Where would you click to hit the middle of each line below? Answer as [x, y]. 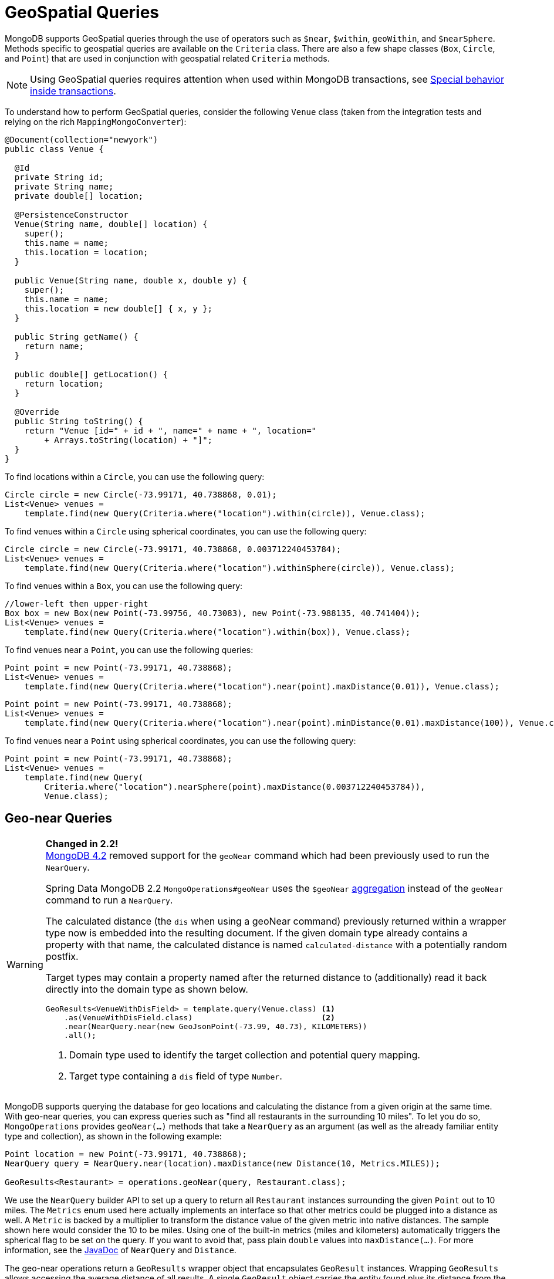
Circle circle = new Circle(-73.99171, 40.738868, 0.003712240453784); [173, 549]
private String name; [64, 186]
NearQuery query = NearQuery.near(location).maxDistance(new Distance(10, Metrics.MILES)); [222, 1163]
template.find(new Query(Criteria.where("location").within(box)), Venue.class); [217, 632]
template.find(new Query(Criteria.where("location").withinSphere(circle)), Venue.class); [240, 568]
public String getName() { [76, 336]
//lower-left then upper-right [77, 603]
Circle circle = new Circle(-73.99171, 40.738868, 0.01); [141, 494]
